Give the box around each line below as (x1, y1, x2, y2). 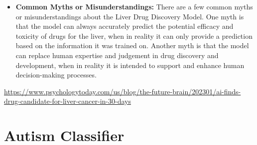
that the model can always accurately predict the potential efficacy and (15, 21, 234, 31)
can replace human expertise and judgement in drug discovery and (15, 50, 219, 60)
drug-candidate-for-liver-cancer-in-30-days (4, 96, 131, 106)
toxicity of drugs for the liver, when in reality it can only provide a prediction (15, 30, 253, 41)
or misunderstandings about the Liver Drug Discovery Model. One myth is (15, 11, 244, 21)
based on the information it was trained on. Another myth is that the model (15, 40, 249, 51)
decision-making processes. (15, 70, 97, 80)
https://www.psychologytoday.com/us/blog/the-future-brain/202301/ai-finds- (4, 86, 241, 96)
